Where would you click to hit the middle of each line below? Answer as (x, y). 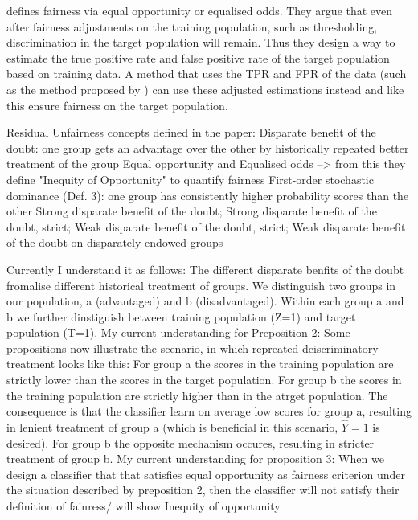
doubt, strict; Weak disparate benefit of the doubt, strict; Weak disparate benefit (206, 226)
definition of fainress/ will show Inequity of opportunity (143, 506)
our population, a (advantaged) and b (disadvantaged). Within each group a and (205, 301)
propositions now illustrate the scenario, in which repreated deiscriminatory (193, 348)
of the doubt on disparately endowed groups (115, 242)
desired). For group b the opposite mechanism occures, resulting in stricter (191, 442)
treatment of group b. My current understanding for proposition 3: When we (195, 459)
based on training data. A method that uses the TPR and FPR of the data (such (207, 74)
